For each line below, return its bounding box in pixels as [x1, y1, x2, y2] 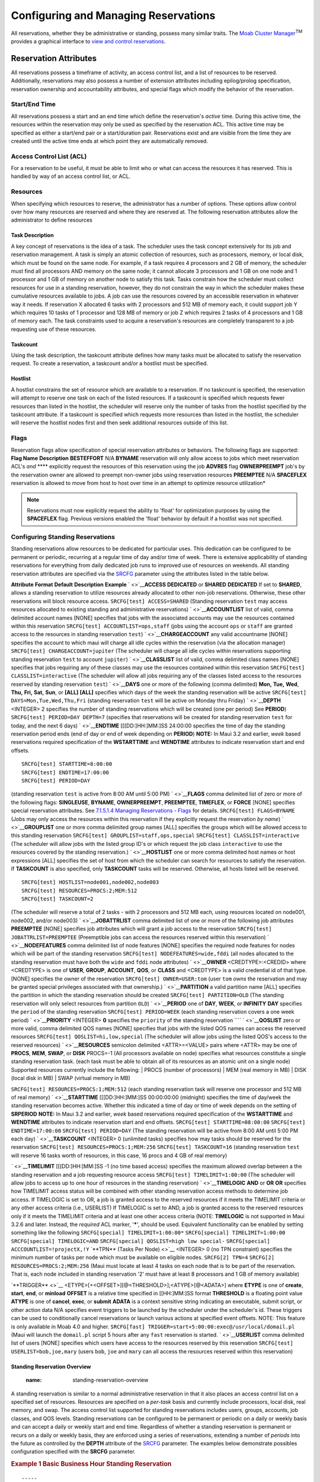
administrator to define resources [11, 216, 93, 223]
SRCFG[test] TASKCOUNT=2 [21, 896, 94, 902]
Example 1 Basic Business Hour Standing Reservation [11, 1460, 172, 1468]
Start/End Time [11, 100, 56, 108]
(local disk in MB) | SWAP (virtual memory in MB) [11, 1075, 130, 1082]
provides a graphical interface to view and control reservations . [11, 37, 166, 44]
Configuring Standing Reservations [11, 533, 116, 541]
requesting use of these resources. [11, 325, 97, 333]
